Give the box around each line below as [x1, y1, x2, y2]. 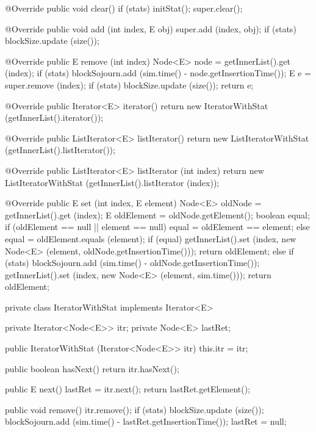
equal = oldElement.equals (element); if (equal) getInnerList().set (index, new [5, 232, 296, 245]
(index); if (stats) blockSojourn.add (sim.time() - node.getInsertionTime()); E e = [5, 67, 311, 79]
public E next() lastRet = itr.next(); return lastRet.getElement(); [5, 383, 251, 395]
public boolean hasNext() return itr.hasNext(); [5, 362, 179, 375]
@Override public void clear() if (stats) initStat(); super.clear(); [5, 2, 243, 14]
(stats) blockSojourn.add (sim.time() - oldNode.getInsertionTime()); [5, 256, 260, 269]
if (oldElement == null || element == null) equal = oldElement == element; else [5, 220, 310, 233]
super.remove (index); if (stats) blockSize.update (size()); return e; [5, 78, 254, 91]
